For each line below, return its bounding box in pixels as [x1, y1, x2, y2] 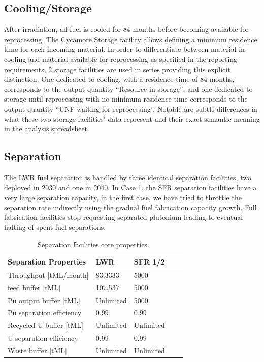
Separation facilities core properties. [38, 239, 149, 249]
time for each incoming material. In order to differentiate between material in [4, 44, 245, 54]
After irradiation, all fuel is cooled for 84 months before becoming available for [4, 24, 249, 35]
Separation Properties [8, 256, 86, 267]
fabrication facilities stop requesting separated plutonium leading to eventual [4, 212, 243, 222]
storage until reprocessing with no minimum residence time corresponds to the [4, 93, 248, 104]
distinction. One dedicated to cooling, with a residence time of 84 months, [4, 74, 235, 84]
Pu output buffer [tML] [8, 294, 80, 305]
